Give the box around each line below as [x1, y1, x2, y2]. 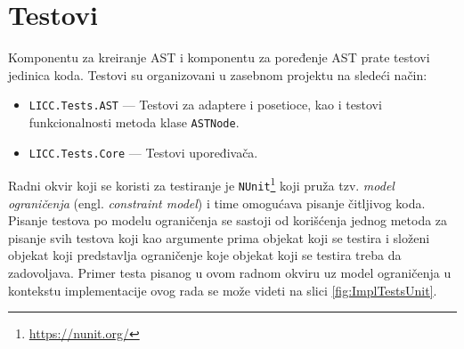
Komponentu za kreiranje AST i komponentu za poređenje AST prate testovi [8, 48, 430, 67]
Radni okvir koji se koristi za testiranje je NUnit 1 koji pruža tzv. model [8, 174, 395, 194]
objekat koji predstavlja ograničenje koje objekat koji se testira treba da [8, 246, 402, 264]
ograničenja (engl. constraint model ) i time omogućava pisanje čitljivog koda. [8, 193, 426, 212]
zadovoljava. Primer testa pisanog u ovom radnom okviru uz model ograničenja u [8, 263, 452, 281]
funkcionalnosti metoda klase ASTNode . [28, 112, 240, 131]
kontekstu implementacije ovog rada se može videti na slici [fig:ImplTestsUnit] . [8, 280, 437, 299]
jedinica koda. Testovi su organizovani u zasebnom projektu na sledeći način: [8, 65, 427, 84]
